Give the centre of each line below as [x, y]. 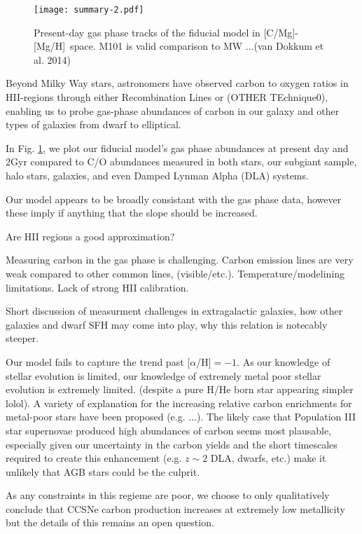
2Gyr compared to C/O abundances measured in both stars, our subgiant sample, [181, 162]
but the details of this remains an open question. [110, 522]
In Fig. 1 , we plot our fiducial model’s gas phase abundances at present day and [177, 148]
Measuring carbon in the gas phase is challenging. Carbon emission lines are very [180, 260]
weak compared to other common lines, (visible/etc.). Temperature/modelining [175, 273]
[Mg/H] [50, 46]
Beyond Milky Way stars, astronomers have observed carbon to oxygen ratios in [177, 83]
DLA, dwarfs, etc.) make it [268, 458]
